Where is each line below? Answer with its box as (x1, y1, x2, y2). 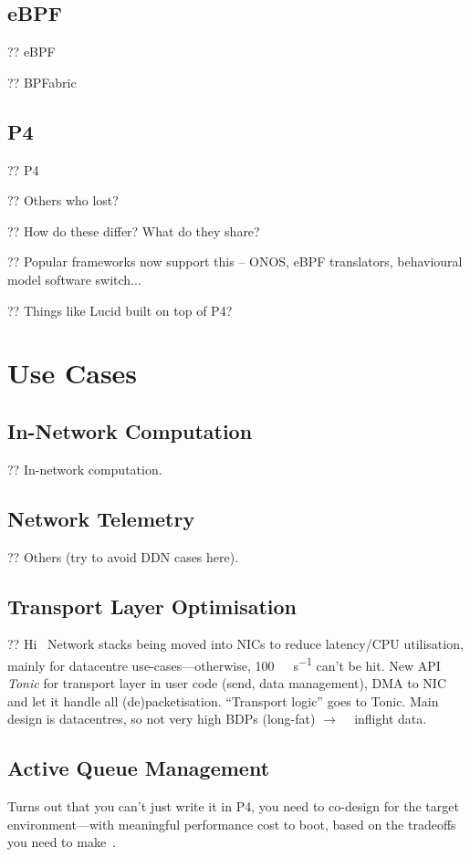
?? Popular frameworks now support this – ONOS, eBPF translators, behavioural (7, 252, 463, 271)
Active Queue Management (7, 754, 270, 782)
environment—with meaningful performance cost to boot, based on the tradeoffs (7, 814, 456, 833)
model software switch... (7, 269, 141, 288)
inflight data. (354, 709, 427, 728)
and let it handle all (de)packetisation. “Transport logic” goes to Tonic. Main (7, 691, 439, 710)
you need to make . (7, 832, 116, 852)
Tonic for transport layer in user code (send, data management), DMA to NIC (7, 674, 446, 693)
